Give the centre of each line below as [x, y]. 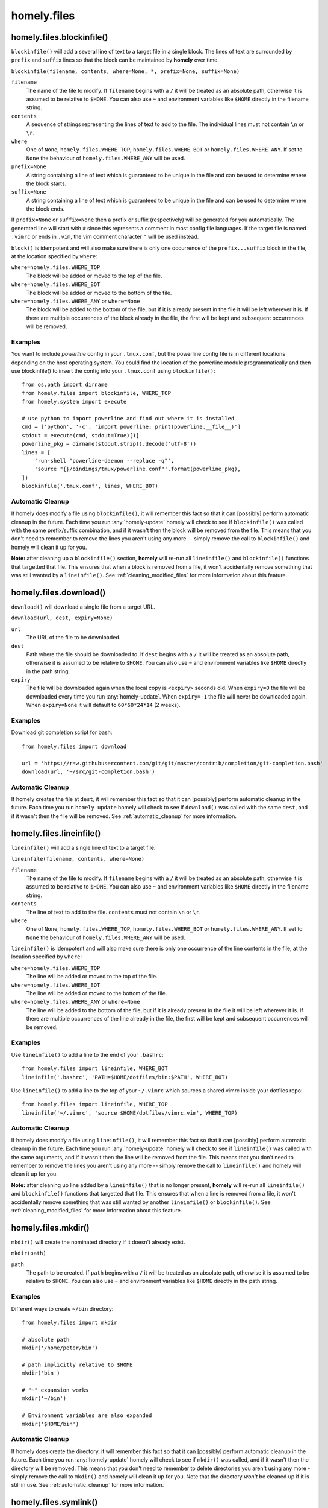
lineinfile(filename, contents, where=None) [78, 859]
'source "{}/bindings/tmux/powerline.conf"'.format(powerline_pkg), [137, 469]
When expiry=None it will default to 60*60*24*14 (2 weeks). [103, 705]
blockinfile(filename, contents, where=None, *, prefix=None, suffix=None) [125, 71]
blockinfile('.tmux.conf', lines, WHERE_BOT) [90, 486]
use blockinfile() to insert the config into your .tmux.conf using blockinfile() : [113, 371]
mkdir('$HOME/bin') [51, 1424]
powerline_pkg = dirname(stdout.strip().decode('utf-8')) [109, 444]
